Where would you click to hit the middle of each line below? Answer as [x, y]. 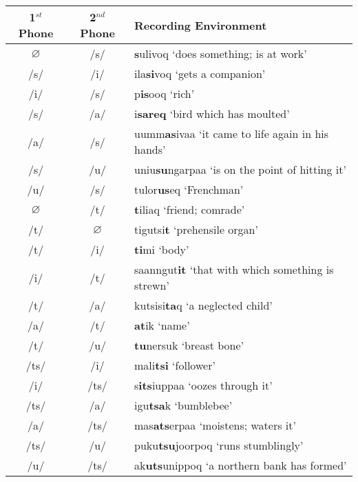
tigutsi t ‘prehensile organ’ [196, 229]
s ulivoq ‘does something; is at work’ [221, 53]
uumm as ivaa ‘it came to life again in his [232, 133]
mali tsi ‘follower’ [175, 365]
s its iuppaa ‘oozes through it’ [203, 385]
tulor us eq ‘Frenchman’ [189, 189]
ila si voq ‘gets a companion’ [200, 73]
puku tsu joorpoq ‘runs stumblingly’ [219, 445]
